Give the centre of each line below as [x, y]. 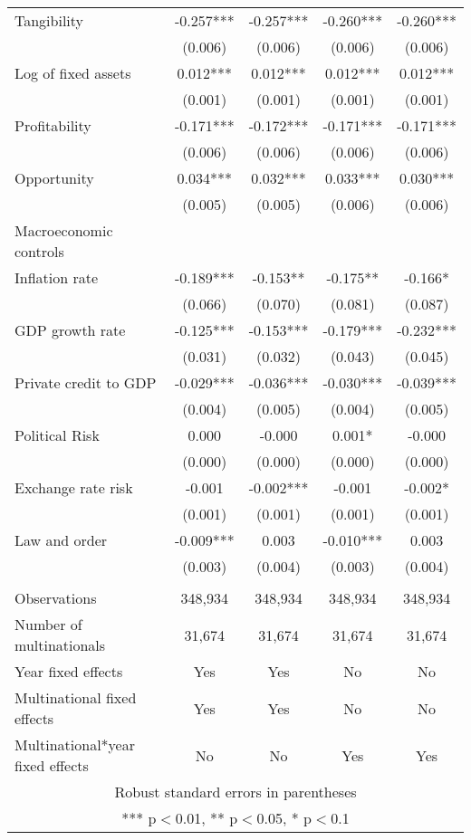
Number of [48, 624]
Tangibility [49, 20]
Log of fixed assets [73, 73]
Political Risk [57, 435]
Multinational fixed [76, 697]
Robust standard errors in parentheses [235, 792]
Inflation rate [57, 277]
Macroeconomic [64, 230]
